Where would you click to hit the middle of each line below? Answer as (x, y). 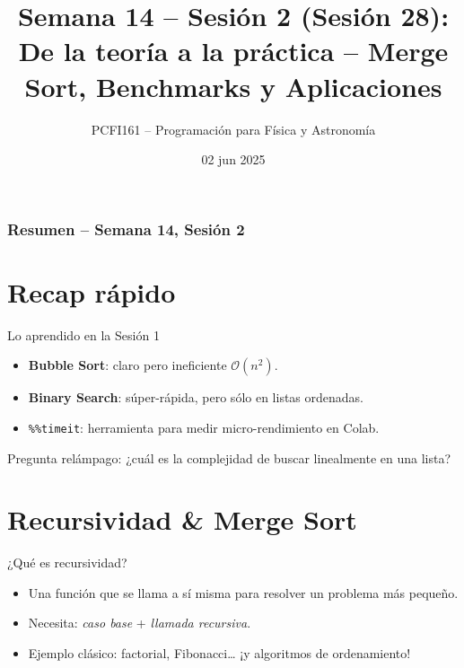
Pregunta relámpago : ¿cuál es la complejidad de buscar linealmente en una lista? (229, 457)
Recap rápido (92, 291)
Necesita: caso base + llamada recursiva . (140, 623)
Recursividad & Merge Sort (182, 519)
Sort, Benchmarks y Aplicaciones (233, 86)
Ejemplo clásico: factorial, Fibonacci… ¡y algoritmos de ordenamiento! (219, 653)
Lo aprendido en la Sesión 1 (83, 334)
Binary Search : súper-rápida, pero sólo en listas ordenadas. (196, 397)
